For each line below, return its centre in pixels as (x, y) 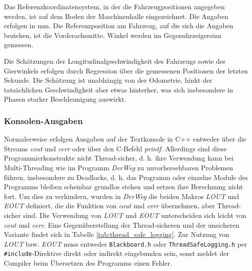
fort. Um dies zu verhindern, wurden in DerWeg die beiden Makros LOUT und (122, 196)
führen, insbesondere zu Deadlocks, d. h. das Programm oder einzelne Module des (126, 177)
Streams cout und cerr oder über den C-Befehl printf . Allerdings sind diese (115, 148)
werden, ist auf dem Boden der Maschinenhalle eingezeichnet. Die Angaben (116, 16)
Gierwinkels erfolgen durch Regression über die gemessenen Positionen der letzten (126, 70)
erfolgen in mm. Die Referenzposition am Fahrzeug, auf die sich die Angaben (119, 26)
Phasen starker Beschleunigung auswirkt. (65, 99)
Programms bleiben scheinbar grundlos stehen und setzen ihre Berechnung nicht (124, 187)
